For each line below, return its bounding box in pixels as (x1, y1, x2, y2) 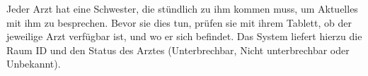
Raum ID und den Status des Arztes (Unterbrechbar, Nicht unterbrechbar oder (6, 42, 350, 57)
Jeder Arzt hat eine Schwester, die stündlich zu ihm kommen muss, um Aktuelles (6, 1, 358, 15)
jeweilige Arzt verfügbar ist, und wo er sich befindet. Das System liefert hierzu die (6, 29, 362, 44)
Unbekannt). (6, 56, 61, 71)
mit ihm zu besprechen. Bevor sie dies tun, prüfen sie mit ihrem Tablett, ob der (6, 15, 352, 30)
